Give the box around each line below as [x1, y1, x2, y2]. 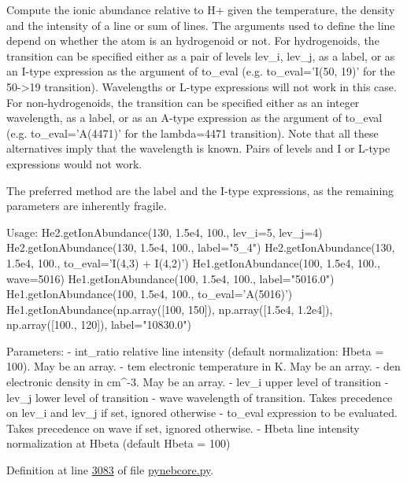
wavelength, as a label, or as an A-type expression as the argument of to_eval [6, 109, 383, 126]
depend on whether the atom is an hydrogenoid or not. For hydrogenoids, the [6, 32, 379, 49]
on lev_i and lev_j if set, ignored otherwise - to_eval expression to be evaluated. [6, 404, 398, 421]
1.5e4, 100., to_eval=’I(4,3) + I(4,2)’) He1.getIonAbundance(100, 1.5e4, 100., [6, 254, 380, 271]
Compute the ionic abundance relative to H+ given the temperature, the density [6, 2, 395, 17]
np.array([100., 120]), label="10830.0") [6, 316, 191, 333]
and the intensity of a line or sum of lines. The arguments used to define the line [6, 17, 395, 33]
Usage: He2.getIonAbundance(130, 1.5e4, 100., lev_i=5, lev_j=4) [6, 223, 323, 240]
